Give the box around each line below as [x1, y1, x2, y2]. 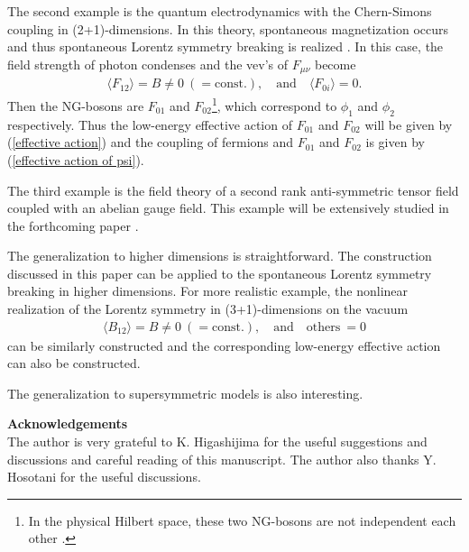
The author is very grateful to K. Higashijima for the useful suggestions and [7, 432, 428, 451]
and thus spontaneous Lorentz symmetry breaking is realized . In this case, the [7, 37, 444, 56]
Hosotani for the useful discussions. [7, 467, 201, 486]
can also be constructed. [7, 354, 141, 373]
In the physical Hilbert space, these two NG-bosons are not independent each [28, 511, 456, 529]
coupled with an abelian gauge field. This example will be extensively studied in [7, 198, 449, 217]
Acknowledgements [7, 414, 128, 433]
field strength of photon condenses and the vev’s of [7, 54, 289, 73]
